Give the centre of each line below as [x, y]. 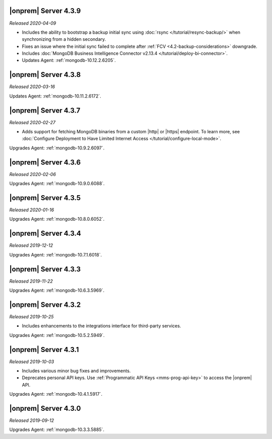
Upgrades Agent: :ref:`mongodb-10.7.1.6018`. [56, 254]
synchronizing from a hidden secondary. [64, 39]
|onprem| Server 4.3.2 [45, 304]
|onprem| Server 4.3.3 [45, 269]
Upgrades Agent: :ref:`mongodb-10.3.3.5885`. [57, 429]
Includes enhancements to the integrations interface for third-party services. [101, 326]
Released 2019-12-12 [31, 245]
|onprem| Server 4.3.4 [45, 234]
